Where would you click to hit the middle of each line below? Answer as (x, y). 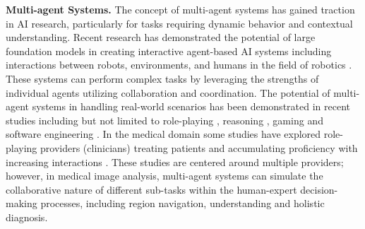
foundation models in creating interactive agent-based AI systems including (169, 51)
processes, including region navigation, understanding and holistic (182, 203)
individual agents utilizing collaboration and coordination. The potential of (168, 92)
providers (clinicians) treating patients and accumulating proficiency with (199, 147)
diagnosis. (27, 217)
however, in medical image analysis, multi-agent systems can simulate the (164, 176)
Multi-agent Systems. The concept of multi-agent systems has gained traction (180, 9)
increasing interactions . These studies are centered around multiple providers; (175, 162)
